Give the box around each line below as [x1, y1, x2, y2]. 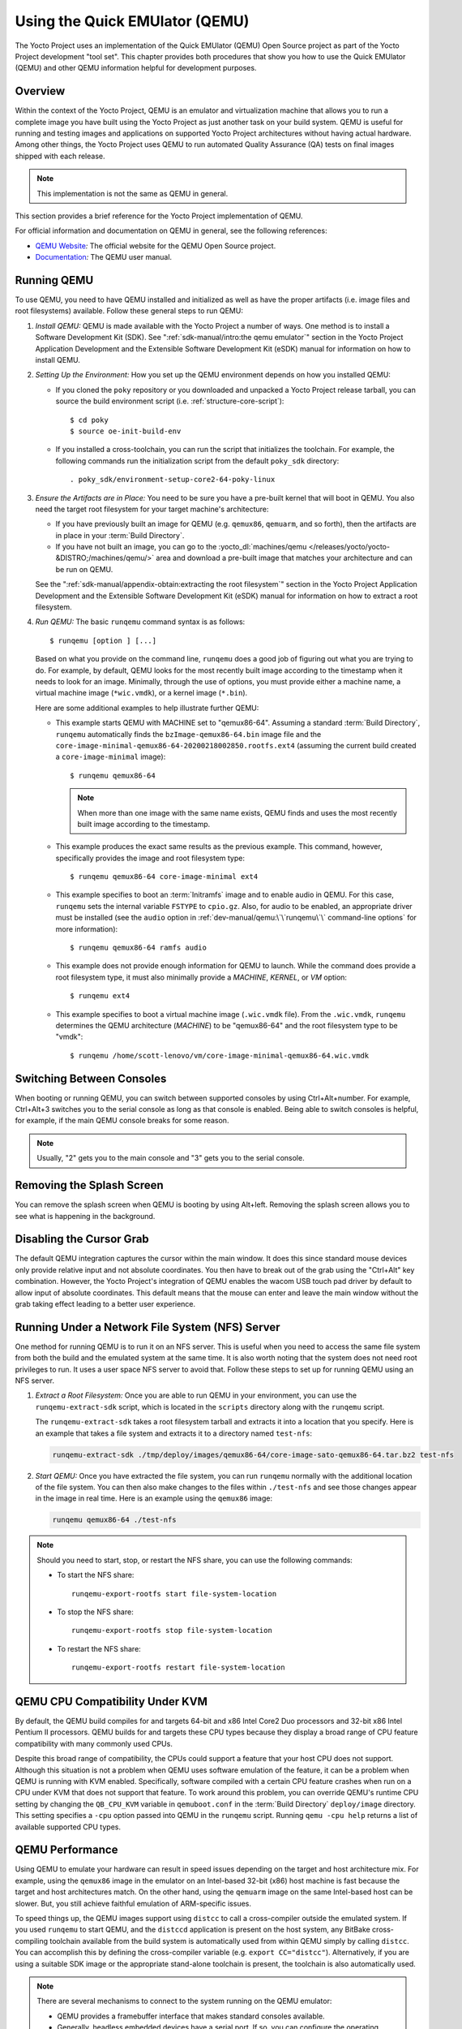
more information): [55, 924, 118, 933]
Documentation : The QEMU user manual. [35, 252, 173, 262]
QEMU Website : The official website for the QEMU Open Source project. [35, 240, 276, 251]
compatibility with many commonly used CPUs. [15, 1738, 173, 1748]
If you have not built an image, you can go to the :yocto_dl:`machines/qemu [55, 542, 307, 552]
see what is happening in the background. [15, 1211, 156, 1221]
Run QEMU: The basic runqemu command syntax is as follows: [35, 617, 246, 627]
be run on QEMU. [55, 564, 113, 574]
